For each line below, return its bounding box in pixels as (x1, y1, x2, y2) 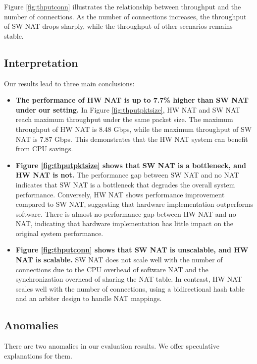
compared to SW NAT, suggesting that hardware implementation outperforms (15, 199, 254, 209)
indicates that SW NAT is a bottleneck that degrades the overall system (15, 179, 235, 189)
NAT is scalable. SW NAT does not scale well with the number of (15, 254, 223, 265)
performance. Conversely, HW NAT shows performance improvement (15, 189, 225, 199)
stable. (4, 30, 24, 41)
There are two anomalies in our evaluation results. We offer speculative (4, 341, 219, 351)
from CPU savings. (15, 143, 73, 154)
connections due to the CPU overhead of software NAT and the (15, 264, 208, 274)
